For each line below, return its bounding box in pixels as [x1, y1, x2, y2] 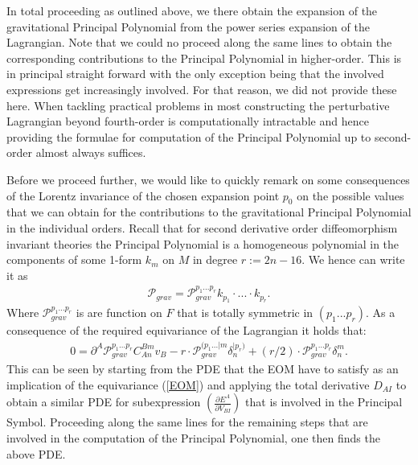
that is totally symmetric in [177, 304, 313, 321]
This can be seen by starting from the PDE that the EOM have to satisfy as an [6, 360, 399, 377]
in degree [192, 251, 238, 268]
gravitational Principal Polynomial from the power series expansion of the [6, 18, 370, 35]
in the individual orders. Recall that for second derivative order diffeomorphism [6, 219, 398, 236]
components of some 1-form [6, 251, 142, 268]
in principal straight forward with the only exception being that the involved [6, 65, 384, 82]
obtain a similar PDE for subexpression [6, 393, 201, 410]
